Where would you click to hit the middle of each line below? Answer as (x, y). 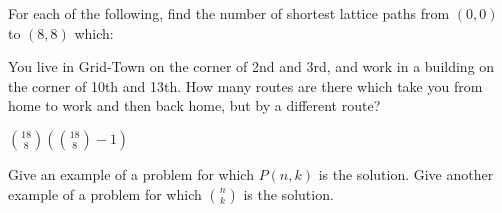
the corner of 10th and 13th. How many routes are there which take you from (245, 85)
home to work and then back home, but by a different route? (194, 105)
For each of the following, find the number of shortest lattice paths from (229, 13)
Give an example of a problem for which (131, 173)
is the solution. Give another (406, 173)
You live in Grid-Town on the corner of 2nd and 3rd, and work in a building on (251, 66)
